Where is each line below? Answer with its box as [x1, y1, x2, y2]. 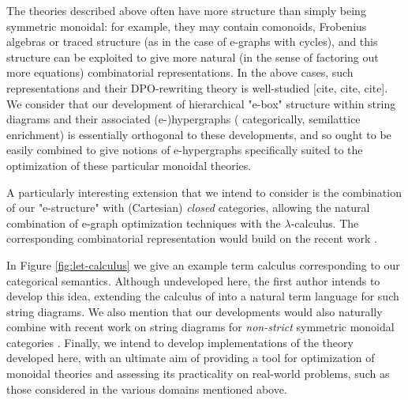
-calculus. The [290, 214, 359, 231]
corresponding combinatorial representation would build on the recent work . [6, 230, 377, 247]
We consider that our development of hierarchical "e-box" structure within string [6, 95, 396, 111]
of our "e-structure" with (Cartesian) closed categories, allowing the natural [6, 199, 370, 216]
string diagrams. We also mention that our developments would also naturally [6, 303, 383, 319]
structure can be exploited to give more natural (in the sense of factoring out [6, 48, 379, 65]
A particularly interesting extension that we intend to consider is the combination [6, 183, 402, 200]
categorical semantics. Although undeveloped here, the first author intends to [6, 272, 380, 289]
